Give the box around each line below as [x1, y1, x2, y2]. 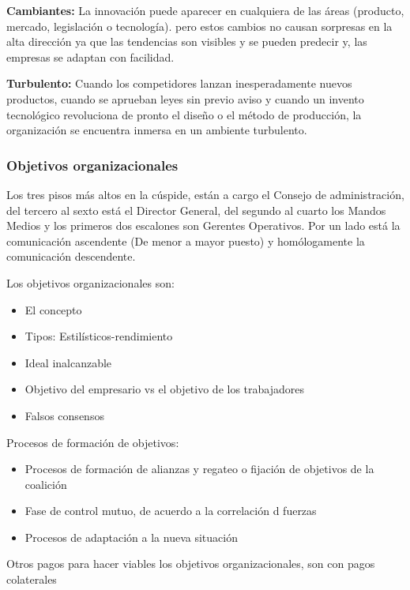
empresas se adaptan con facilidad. [6, 48, 175, 65]
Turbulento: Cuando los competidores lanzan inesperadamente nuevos [6, 75, 352, 92]
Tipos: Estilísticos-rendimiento [24, 328, 173, 344]
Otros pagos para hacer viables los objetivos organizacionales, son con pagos [6, 555, 375, 572]
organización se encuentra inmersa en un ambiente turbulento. [6, 122, 307, 138]
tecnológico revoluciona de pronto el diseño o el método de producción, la [6, 106, 362, 122]
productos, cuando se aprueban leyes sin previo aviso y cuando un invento [6, 90, 364, 107]
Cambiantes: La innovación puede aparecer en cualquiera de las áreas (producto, [6, 2, 404, 18]
